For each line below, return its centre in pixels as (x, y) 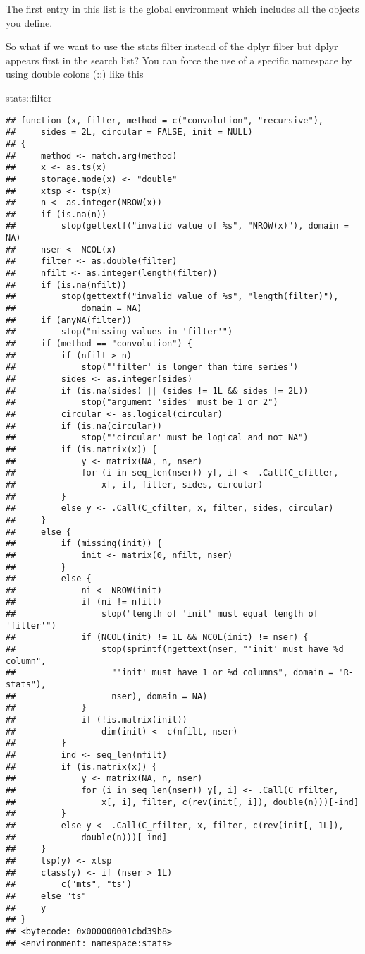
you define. (29, 22)
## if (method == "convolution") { (99, 344)
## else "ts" (46, 896)
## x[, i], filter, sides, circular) (135, 484)
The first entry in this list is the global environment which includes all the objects (182, 8)
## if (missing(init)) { (84, 544)
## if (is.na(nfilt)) (66, 285)
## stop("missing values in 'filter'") (119, 332)
